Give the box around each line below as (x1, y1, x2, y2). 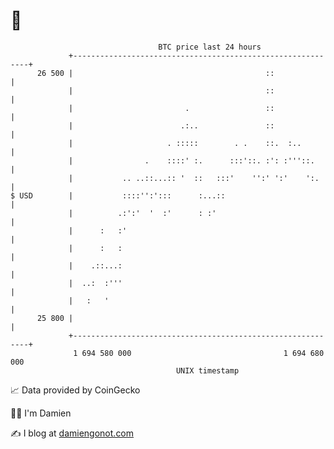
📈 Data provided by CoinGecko (10, 384, 141, 396)
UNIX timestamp (175, 365, 240, 376)
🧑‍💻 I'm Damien (10, 407, 72, 419)
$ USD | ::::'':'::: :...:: (10, 190, 226, 201)
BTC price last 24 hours (158, 42, 262, 52)
